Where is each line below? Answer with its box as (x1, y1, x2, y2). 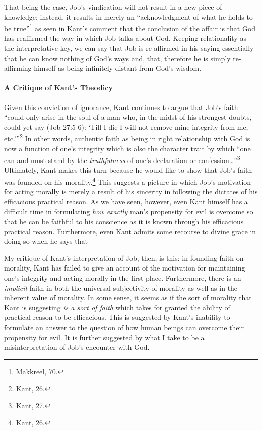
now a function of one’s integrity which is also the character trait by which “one (4, 143, 251, 153)
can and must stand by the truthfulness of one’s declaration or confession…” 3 (4, 153, 240, 165)
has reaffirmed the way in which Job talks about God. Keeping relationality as (4, 33, 246, 43)
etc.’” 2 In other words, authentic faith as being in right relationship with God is (4, 132, 250, 144)
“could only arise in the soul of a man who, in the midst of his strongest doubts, (4, 112, 252, 122)
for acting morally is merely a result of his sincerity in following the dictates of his (4, 186, 258, 197)
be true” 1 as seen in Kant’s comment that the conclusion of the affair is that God (4, 22, 256, 33)
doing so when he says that (4, 236, 88, 246)
